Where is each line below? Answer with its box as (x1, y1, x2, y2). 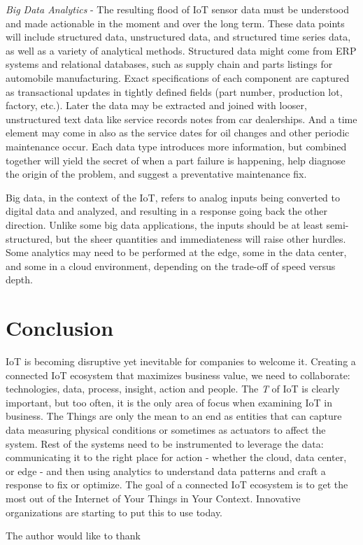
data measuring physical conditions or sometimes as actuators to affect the (6, 422, 326, 437)
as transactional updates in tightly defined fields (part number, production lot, (6, 84, 343, 99)
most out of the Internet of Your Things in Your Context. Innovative (6, 490, 301, 505)
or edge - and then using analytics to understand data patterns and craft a (6, 463, 326, 478)
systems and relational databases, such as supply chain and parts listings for (6, 57, 333, 71)
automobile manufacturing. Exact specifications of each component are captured (6, 70, 350, 85)
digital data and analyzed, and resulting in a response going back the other (6, 204, 328, 218)
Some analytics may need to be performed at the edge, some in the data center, (6, 245, 347, 260)
